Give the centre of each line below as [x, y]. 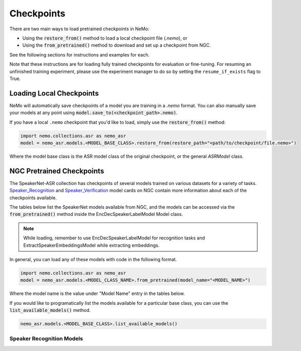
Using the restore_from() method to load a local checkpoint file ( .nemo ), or [105, 38]
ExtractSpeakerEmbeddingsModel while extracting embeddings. [91, 245]
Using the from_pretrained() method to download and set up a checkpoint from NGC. [117, 45]
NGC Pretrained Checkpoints [57, 171]
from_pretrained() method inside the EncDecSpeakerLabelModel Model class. [96, 214]
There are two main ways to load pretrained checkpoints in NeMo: [79, 29]
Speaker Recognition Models [46, 339]
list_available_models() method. [50, 310]
